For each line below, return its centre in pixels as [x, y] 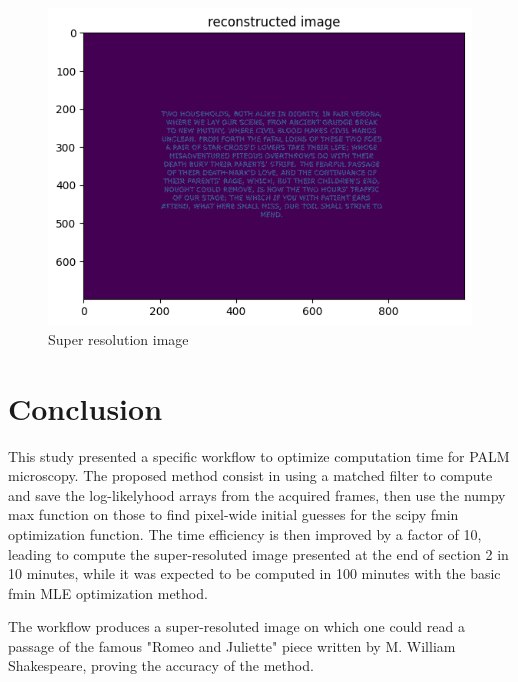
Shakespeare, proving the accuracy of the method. [161, 665]
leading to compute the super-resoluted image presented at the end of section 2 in [258, 553]
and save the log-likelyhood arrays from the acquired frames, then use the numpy [257, 494]
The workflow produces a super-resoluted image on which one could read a [236, 626]
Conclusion [85, 407]
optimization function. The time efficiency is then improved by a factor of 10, [245, 533]
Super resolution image [118, 338]
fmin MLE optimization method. [108, 592]
